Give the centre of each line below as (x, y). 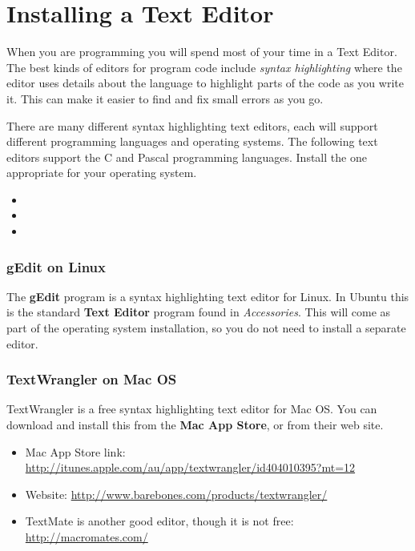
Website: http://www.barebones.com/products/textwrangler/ (176, 494)
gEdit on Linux (56, 266)
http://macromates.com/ (87, 537)
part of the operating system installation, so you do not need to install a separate (206, 328)
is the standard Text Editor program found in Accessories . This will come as (199, 312)
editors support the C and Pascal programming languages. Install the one (187, 157)
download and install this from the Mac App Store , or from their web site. (195, 425)
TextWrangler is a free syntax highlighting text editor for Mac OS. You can (192, 409)
